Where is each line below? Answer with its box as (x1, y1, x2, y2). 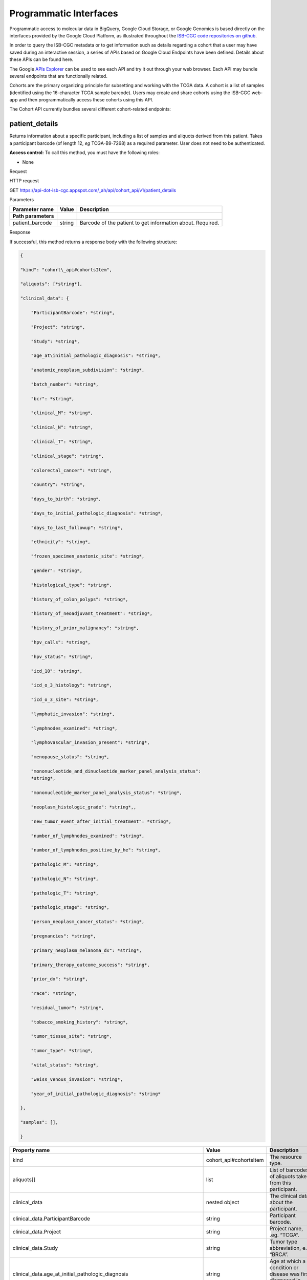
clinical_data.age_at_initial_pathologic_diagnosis (12, 1270, 128, 1277)
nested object (206, 1199, 239, 1206)
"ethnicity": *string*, (31, 539, 91, 545)
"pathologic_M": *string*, (31, 862, 99, 867)
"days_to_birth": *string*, (31, 496, 102, 502)
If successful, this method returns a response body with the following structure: (9, 239, 178, 245)
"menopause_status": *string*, (31, 754, 109, 760)
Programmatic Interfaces (9, 8, 118, 19)
